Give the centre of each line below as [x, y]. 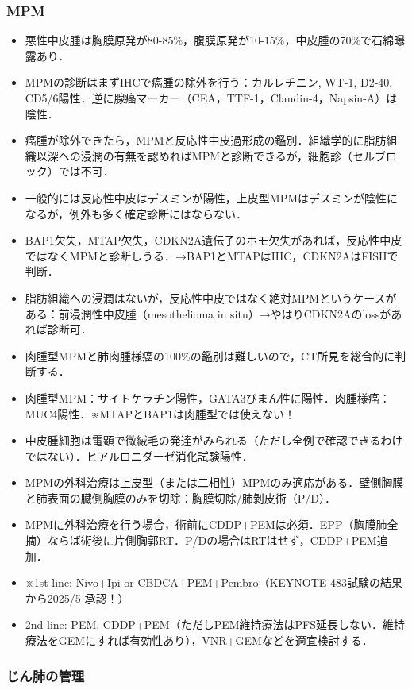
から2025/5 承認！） [77, 597]
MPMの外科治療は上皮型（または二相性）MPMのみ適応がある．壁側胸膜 [214, 482]
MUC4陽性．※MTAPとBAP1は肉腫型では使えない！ [160, 413]
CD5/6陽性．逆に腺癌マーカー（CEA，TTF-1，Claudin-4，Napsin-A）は [211, 98]
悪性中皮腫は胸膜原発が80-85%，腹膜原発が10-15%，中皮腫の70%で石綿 [210, 40]
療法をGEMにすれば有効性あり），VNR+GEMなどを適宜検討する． [199, 640]
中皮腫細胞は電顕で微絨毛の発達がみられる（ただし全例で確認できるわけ [214, 440]
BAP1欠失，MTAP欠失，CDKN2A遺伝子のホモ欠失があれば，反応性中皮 [214, 240]
